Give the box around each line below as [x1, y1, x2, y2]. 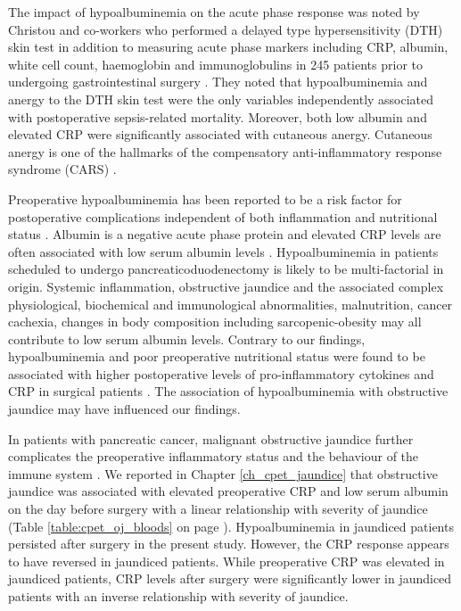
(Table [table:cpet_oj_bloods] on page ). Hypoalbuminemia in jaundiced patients [8, 516, 454, 535]
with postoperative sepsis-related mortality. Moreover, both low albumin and [8, 107, 427, 126]
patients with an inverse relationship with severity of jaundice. [8, 587, 349, 605]
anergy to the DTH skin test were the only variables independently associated [8, 89, 434, 108]
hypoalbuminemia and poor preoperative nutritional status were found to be [8, 347, 425, 366]
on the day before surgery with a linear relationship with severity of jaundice [8, 500, 428, 518]
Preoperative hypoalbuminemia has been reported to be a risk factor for [8, 189, 402, 208]
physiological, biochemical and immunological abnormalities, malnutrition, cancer [8, 294, 453, 313]
